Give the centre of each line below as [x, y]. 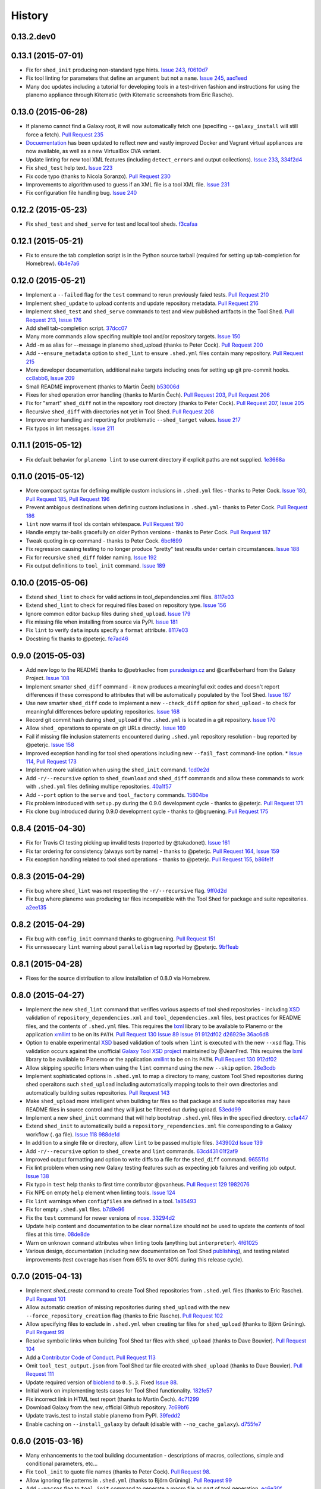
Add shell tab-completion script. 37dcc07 [77, 328]
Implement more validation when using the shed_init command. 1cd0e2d [118, 770]
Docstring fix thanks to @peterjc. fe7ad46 [77, 638]
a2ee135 [36, 907]
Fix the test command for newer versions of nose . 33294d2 [100, 1217]
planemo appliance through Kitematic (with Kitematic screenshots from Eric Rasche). [130, 95]
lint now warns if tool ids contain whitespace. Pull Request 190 [105, 524]
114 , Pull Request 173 [51, 762]
